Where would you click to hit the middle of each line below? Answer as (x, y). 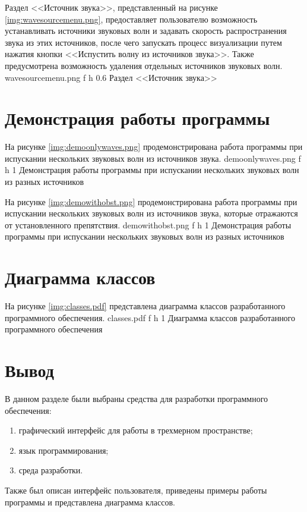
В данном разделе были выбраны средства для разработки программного (137, 399)
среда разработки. (51, 470)
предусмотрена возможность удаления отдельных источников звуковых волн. (144, 65)
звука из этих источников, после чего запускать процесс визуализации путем (143, 42)
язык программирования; (64, 450)
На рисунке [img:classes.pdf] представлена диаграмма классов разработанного (145, 306)
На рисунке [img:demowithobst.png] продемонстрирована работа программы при (151, 201)
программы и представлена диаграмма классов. (90, 502)
